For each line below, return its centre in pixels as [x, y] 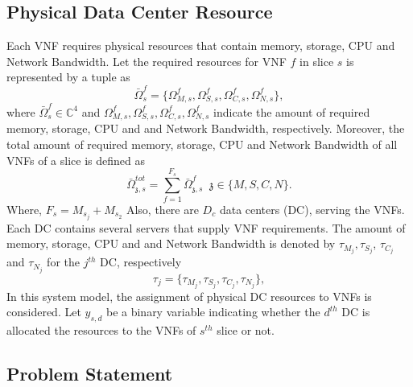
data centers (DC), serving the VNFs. [312, 209]
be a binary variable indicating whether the [213, 312]
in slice [317, 61]
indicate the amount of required [292, 111]
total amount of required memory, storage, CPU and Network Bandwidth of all [202, 144]
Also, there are [162, 209]
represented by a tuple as [68, 77]
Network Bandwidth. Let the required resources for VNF [147, 61]
